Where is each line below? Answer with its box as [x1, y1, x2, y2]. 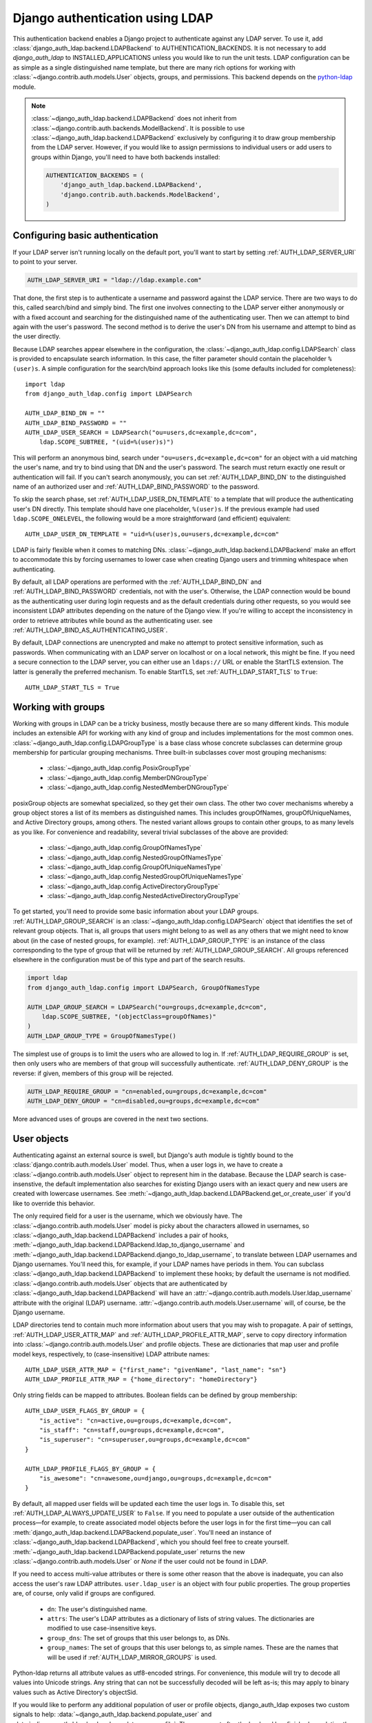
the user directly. [12, 332, 61, 340]
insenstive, [12, 1179, 44, 1188]
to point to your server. [12, 257, 78, 265]
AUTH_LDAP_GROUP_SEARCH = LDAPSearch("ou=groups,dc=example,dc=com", [27, 1003, 267, 1011]
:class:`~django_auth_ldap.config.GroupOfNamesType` [47, 844, 203, 852]
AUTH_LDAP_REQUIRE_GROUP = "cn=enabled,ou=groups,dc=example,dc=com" [27, 1088, 267, 1095]
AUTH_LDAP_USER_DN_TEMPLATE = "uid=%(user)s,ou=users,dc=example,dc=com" [25, 531, 280, 538]
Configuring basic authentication [12, 230, 158, 241]
